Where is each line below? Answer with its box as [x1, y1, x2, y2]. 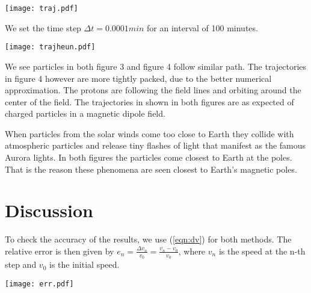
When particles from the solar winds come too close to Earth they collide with [5, 127, 294, 140]
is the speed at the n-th [218, 244, 306, 257]
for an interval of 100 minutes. [147, 21, 258, 34]
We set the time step [5, 21, 81, 34]
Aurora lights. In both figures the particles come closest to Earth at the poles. [5, 151, 292, 164]
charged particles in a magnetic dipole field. [5, 107, 165, 120]
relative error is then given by [5, 244, 114, 257]
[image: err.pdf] [5, 279, 74, 288]
